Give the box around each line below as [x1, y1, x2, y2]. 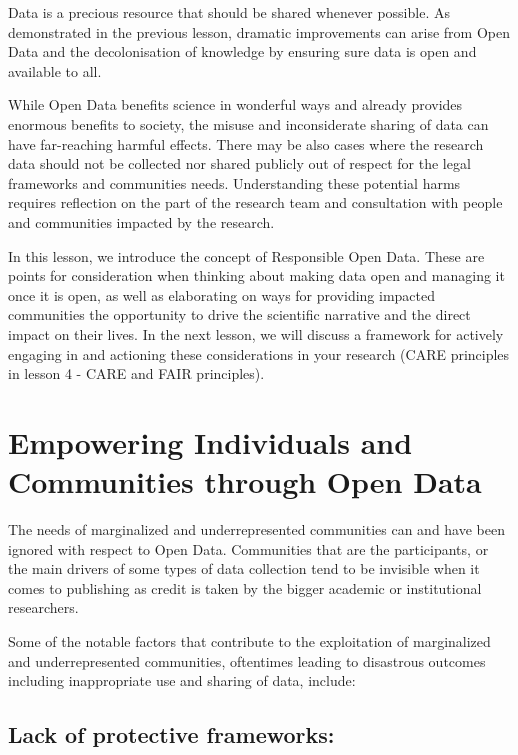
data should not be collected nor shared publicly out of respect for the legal [8, 153, 471, 174]
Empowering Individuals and [8, 421, 413, 462]
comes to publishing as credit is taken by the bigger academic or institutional [8, 577, 482, 598]
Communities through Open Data [8, 461, 482, 502]
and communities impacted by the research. [8, 211, 275, 232]
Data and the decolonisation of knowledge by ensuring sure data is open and [8, 41, 477, 62]
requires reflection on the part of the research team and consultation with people [8, 192, 503, 213]
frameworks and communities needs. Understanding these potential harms [8, 172, 461, 193]
